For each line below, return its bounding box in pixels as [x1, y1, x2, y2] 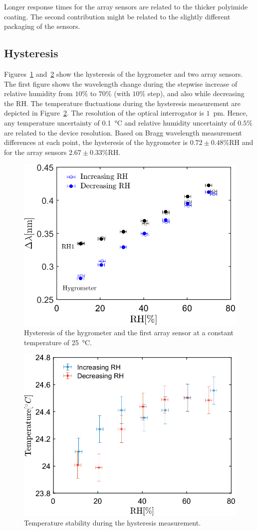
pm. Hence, [213, 108, 248, 118]
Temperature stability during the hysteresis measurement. [24, 518, 201, 528]
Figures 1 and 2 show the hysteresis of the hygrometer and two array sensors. [4, 68, 243, 79]
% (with [105, 88, 130, 99]
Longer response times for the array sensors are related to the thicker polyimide [4, 1, 248, 11]
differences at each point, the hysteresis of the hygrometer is [4, 137, 188, 147]
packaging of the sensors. [4, 21, 80, 31]
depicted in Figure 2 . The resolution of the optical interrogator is [4, 108, 204, 118]
